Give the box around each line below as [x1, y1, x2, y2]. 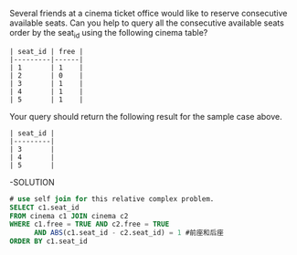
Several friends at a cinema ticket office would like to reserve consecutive [9, 8, 288, 18]
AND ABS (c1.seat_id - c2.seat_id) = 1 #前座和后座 [33, 228, 224, 238]
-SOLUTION [9, 176, 55, 187]
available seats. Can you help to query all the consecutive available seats [9, 17, 285, 28]
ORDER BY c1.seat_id [9, 237, 89, 246]
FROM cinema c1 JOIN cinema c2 [9, 211, 129, 220]
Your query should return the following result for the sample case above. [9, 111, 283, 122]
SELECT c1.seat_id [9, 203, 80, 212]
